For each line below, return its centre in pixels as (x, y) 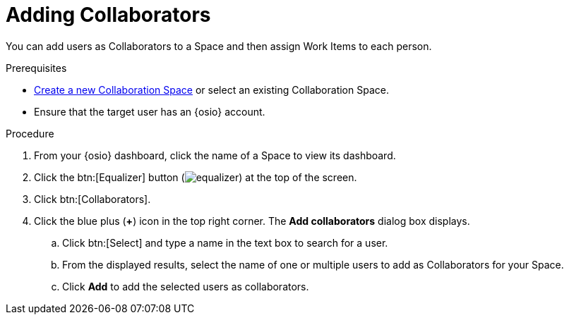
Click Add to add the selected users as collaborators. (186, 286)
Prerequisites (36, 68)
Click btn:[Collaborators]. (92, 199)
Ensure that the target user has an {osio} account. (150, 111)
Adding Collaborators (108, 15)
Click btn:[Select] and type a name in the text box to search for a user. (225, 242)
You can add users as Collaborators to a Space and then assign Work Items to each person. (219, 46)
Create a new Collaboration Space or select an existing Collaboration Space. (211, 90)
